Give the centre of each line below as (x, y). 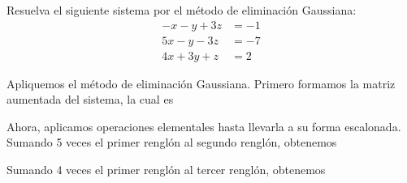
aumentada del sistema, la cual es (90, 99)
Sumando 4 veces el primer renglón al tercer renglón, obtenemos (166, 170)
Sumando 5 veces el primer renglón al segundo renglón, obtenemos (172, 142)
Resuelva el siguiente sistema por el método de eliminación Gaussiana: (182, 10)
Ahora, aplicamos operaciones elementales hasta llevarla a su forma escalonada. (204, 126)
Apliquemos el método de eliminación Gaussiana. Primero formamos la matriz (201, 83)
